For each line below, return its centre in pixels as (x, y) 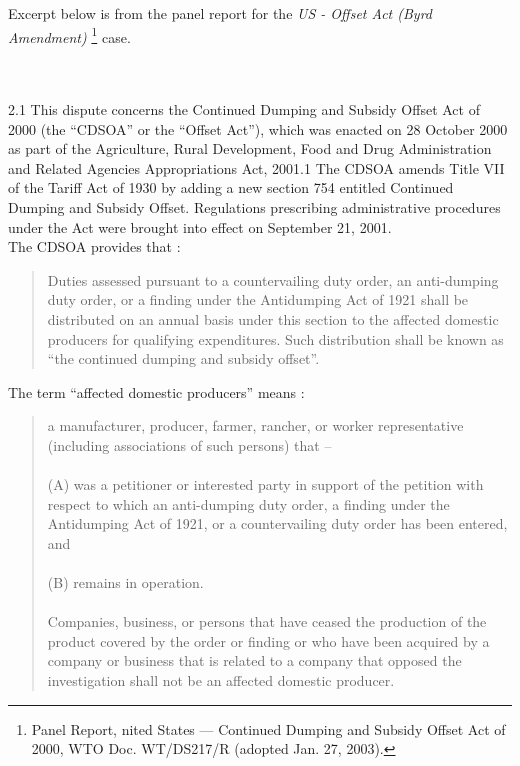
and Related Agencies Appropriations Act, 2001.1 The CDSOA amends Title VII (256, 167)
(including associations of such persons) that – (189, 444)
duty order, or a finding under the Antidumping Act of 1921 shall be (258, 299)
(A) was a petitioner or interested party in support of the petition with (265, 484)
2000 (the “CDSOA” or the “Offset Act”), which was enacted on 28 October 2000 (258, 128)
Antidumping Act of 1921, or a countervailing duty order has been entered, (277, 523)
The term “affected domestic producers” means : (156, 391)
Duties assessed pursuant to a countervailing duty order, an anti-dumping (273, 279)
